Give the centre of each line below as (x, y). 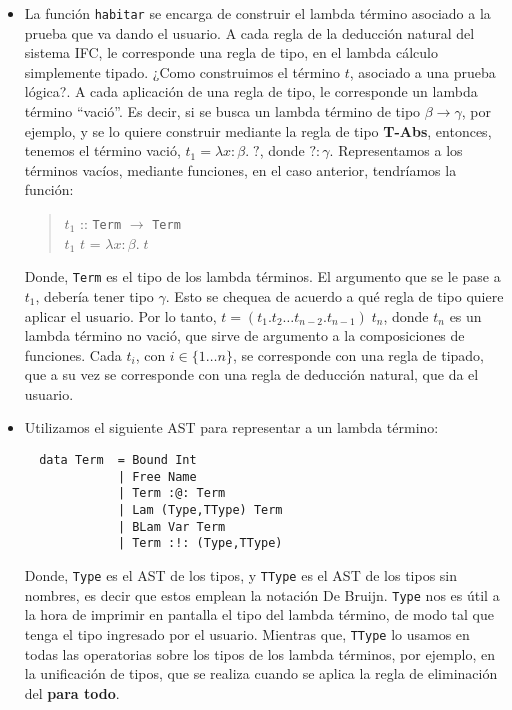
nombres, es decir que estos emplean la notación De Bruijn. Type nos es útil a (262, 594)
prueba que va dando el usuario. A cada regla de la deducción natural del (249, 32)
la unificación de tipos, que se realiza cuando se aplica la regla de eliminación (261, 673)
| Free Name (157, 476)
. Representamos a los (396, 150)
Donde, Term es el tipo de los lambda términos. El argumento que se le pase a (262, 276)
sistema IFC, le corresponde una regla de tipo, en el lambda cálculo (231, 52)
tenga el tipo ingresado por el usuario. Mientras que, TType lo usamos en (247, 633)
